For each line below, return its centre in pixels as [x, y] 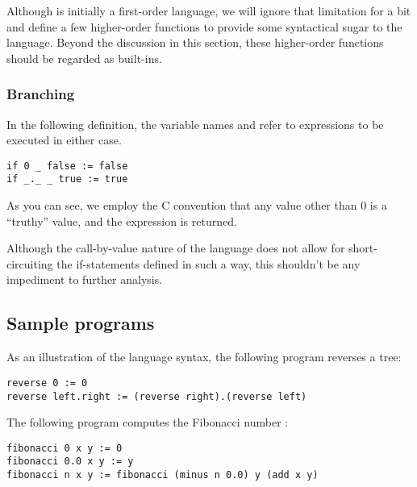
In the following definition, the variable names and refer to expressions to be [195, 124]
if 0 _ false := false [67, 166]
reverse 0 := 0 [47, 383]
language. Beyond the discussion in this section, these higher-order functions [195, 42]
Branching [41, 94]
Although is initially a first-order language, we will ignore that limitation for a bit [209, 10]
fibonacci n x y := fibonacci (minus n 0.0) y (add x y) [163, 475]
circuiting [30, 263]
